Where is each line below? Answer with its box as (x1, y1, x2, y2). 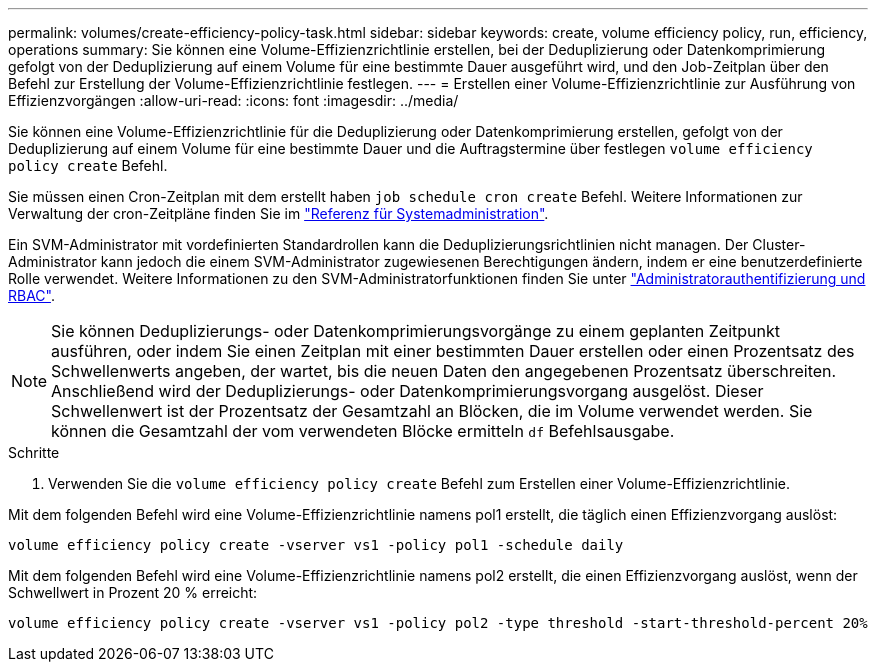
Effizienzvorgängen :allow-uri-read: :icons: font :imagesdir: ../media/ (8, 92, 459, 109)
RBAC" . (8, 287, 55, 304)
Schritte (8, 444, 60, 461)
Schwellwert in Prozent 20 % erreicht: (8, 584, 258, 601)
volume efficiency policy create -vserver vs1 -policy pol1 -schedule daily (8, 537, 624, 553)
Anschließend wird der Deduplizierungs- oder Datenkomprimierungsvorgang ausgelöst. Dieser (51, 381, 764, 401)
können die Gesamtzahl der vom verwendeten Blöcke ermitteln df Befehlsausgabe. (51, 421, 675, 441)
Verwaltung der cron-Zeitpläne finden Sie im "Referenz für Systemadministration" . (8, 205, 549, 222)
